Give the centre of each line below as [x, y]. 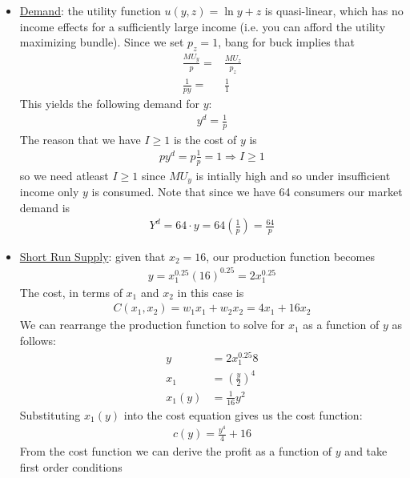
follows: [38, 340]
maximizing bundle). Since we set [102, 42]
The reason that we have [80, 139]
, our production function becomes [290, 256]
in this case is [211, 292]
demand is [45, 207]
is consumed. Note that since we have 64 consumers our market [247, 192]
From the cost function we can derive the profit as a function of [176, 451]
